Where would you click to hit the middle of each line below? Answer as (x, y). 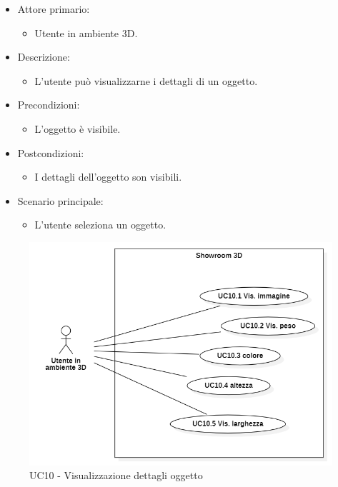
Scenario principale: (60, 200)
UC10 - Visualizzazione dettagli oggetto (116, 475)
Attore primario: (54, 9)
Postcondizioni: (51, 152)
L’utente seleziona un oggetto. (100, 225)
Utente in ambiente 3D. (86, 32)
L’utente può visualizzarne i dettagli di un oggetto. (146, 80)
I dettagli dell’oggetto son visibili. (108, 177)
